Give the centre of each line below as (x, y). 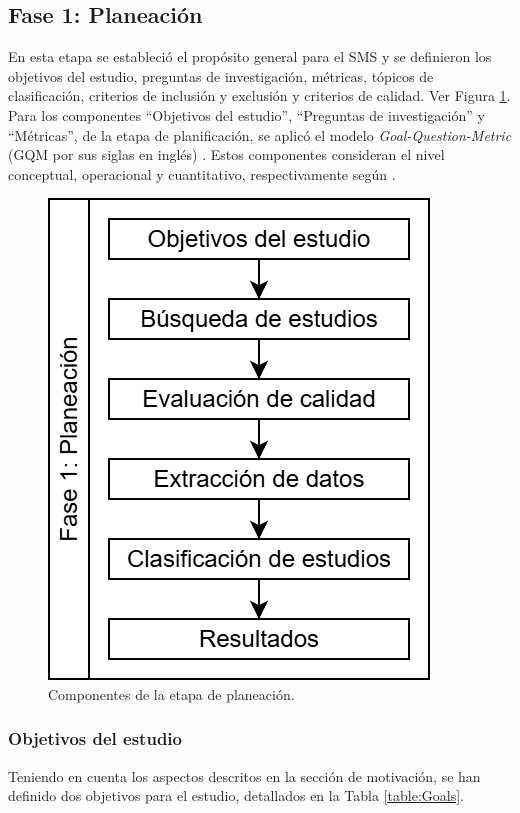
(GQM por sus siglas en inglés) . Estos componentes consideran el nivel (226, 154)
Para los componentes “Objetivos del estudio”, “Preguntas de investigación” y (246, 114)
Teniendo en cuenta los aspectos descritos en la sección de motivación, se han (244, 775)
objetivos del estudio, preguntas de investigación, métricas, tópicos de (221, 75)
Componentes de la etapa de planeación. (171, 693)
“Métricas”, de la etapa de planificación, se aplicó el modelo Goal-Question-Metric (260, 134)
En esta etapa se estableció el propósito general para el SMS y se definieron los (250, 56)
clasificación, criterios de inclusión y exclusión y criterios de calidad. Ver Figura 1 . (259, 95)
